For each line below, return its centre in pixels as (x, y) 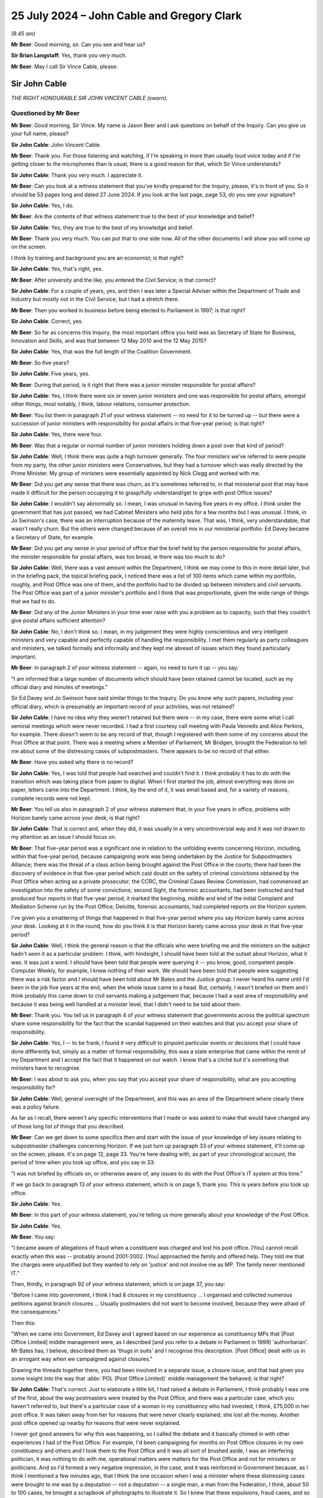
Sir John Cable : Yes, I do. (42, 205)
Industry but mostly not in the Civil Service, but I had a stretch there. (95, 299)
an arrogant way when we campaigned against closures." (82, 1359)
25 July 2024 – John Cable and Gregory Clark (127, 16)
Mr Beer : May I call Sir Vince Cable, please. (65, 67)
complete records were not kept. (51, 798)
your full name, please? (40, 134)
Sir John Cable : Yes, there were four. (57, 434)
